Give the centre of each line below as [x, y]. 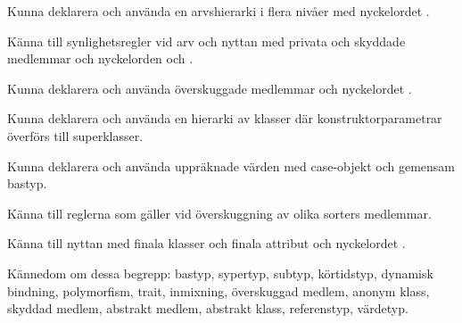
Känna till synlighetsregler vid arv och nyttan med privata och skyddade [206, 41]
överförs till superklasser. [75, 135]
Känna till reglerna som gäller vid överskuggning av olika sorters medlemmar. [219, 213]
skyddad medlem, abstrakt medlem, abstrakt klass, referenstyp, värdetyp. [208, 308]
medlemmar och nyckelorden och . [100, 58]
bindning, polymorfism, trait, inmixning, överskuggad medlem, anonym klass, [219, 290]
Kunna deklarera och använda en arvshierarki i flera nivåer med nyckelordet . [219, 11]
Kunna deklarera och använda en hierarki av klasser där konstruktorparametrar [225, 118]
